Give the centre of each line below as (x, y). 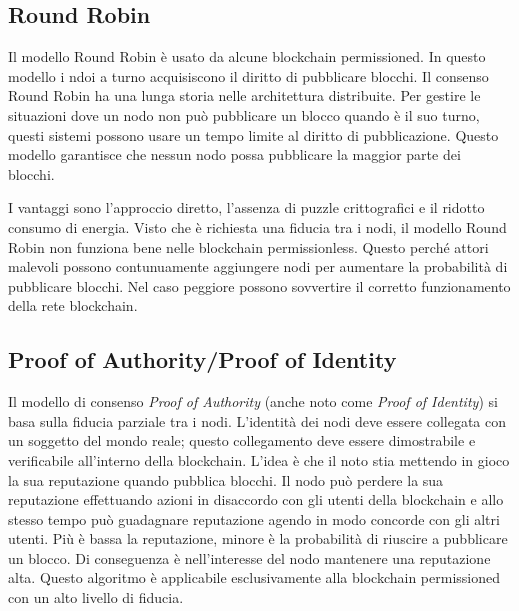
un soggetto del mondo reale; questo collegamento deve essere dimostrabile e (242, 440)
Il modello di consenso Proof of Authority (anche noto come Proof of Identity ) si (253, 401)
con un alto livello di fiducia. (96, 597)
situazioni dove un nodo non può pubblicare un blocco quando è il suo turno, (244, 114)
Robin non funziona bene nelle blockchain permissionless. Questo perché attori (248, 246)
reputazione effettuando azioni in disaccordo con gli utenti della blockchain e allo (256, 499)
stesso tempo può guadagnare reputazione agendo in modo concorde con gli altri (254, 518)
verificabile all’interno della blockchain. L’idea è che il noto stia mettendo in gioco (259, 459)
